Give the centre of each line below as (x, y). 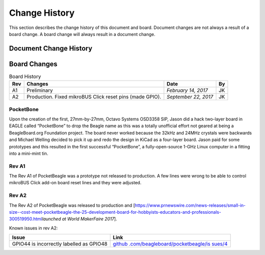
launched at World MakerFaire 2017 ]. (79, 219)
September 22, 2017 (190, 97)
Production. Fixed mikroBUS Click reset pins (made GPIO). (94, 97)
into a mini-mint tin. (29, 153)
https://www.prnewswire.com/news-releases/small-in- (190, 205)
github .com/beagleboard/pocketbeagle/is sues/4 (170, 244)
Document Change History (51, 48)
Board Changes (33, 64)
